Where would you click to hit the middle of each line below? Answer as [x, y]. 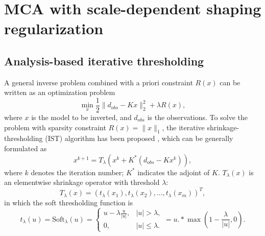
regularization [54, 28]
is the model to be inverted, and [81, 117]
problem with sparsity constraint [55, 127]
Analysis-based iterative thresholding [104, 61]
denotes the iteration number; [77, 172]
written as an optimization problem [60, 92]
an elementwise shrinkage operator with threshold [82, 182]
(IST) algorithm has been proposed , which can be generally [139, 138]
